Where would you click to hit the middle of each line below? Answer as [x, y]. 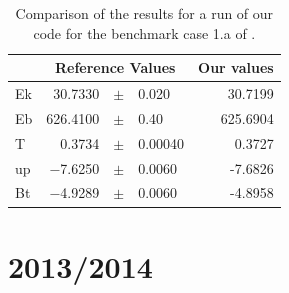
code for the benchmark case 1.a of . [144, 32]
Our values [236, 67]
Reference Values [115, 67]
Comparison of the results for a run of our [144, 13]
